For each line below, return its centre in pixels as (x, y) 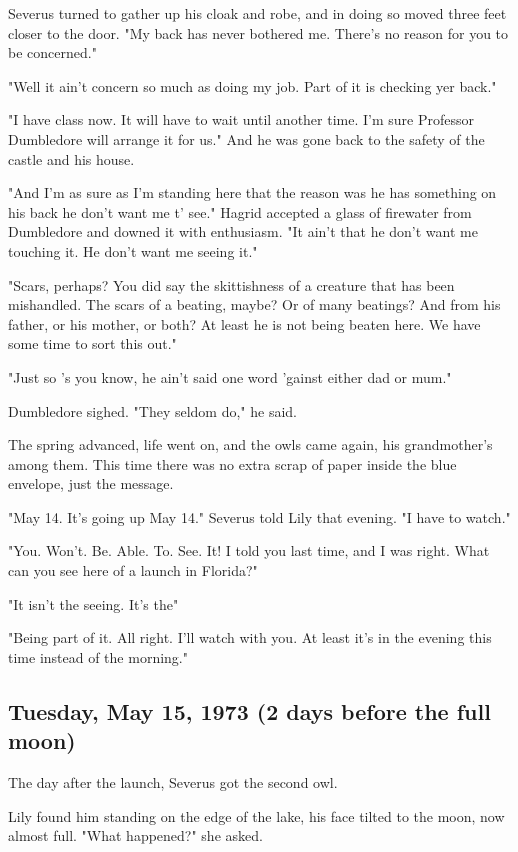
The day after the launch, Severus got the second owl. (173, 782)
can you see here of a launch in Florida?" (133, 570)
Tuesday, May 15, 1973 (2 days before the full (249, 710)
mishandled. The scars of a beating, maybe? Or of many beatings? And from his (254, 304)
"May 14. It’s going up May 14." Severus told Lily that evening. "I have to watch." (259, 516)
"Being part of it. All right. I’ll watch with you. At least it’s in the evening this (250, 637)
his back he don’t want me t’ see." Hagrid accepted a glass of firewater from (240, 211)
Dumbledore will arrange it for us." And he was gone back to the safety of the (246, 138)
